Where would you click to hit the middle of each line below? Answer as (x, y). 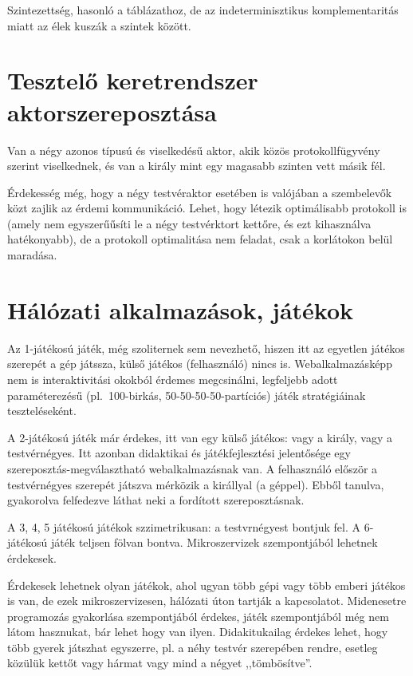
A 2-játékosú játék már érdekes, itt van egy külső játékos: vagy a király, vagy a (200, 437)
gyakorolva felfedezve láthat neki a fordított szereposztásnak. (156, 500)
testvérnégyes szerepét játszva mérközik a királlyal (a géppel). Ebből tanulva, (196, 484)
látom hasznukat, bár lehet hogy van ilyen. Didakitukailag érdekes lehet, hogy (198, 632)
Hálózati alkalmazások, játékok (181, 309)
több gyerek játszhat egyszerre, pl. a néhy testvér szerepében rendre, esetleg (193, 647)
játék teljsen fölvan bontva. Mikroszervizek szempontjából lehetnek (214, 542)
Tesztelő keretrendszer (133, 80)
